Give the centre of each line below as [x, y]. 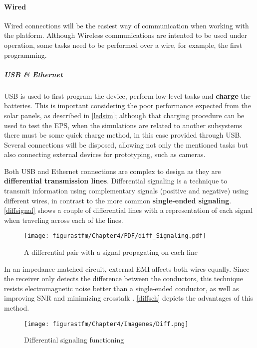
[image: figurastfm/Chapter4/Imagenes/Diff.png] [106, 324]
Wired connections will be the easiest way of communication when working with [127, 25]
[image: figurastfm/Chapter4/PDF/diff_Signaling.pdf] [115, 236]
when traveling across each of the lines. [64, 220]
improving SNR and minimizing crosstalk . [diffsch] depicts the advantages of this [128, 298]
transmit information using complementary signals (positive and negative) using [126, 191]
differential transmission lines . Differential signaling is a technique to [116, 181]
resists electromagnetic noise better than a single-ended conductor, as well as [122, 288]
